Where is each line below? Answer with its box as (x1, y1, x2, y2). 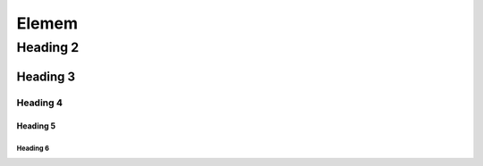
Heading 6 (16, 144, 49, 154)
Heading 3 (16, 69, 76, 84)
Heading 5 (16, 120, 56, 131)
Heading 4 (16, 96, 63, 109)
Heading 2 (16, 39, 80, 55)
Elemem (16, 13, 79, 33)
